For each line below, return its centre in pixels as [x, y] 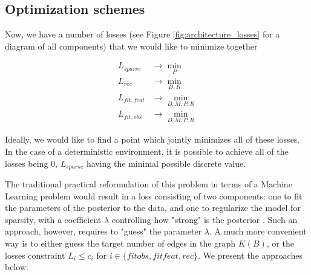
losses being [27, 163]
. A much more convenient [258, 231]
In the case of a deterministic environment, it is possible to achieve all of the [147, 151]
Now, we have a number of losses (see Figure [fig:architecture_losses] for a [142, 34]
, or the [280, 243]
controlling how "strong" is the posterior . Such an [205, 219]
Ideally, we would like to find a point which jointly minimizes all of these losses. [152, 139]
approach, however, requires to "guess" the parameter [103, 231]
